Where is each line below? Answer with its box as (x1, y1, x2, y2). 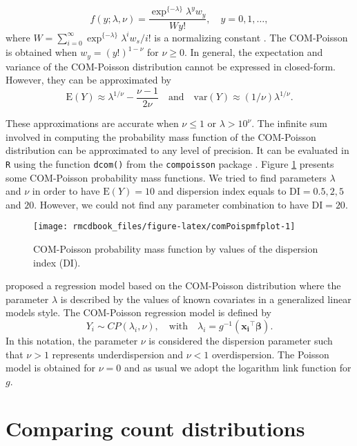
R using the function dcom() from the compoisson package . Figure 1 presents (6, 156, 334, 171)
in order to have (32, 184, 100, 198)
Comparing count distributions (6, 414, 305, 443)
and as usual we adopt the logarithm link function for (124, 360, 351, 375)
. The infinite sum (251, 116, 327, 130)
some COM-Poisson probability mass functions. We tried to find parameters (6, 170, 327, 184)
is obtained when (6, 45, 77, 59)
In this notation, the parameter (6, 333, 138, 347)
